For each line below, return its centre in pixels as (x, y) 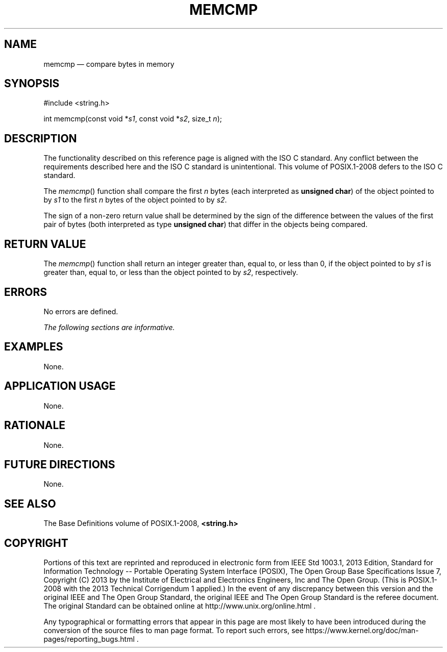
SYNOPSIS (32, 84)
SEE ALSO (30, 504)
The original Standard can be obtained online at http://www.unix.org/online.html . (180, 606)
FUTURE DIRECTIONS (60, 464)
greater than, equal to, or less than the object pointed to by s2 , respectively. (171, 272)
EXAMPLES (34, 347)
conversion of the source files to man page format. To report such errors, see (173, 631)
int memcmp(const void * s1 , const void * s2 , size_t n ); (133, 119)
